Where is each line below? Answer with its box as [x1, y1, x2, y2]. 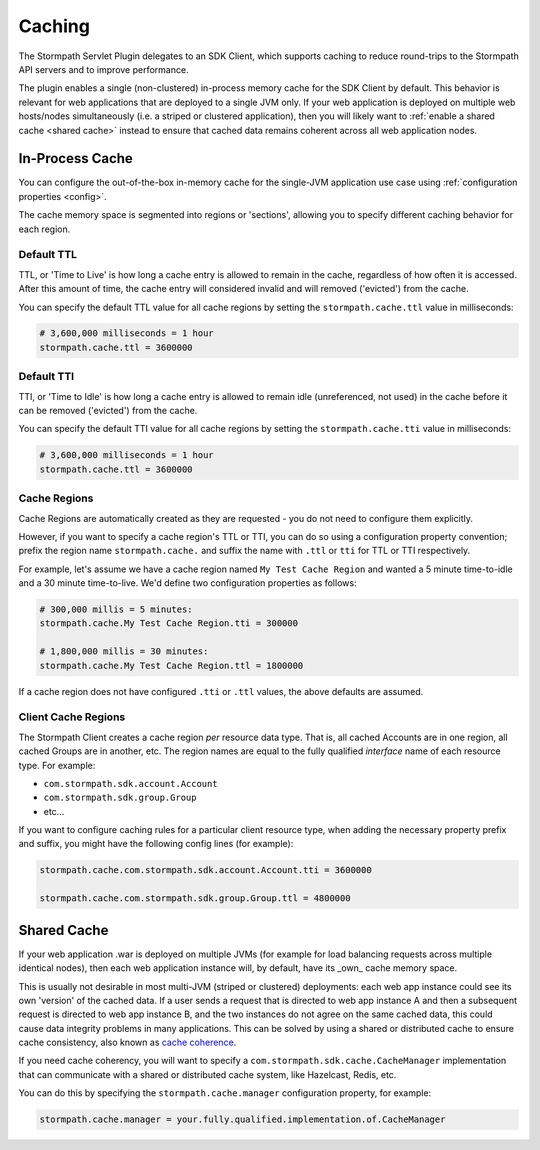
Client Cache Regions [18, 710, 126, 724]
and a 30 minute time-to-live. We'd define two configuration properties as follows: [18, 577, 357, 589]
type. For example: [18, 759, 96, 771]
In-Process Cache [18, 150, 134, 167]
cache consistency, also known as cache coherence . [18, 1036, 237, 1049]
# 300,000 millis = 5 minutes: [39, 604, 194, 615]
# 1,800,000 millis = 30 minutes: [39, 646, 209, 657]
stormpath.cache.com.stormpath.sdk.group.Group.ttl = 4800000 [39, 893, 351, 904]
